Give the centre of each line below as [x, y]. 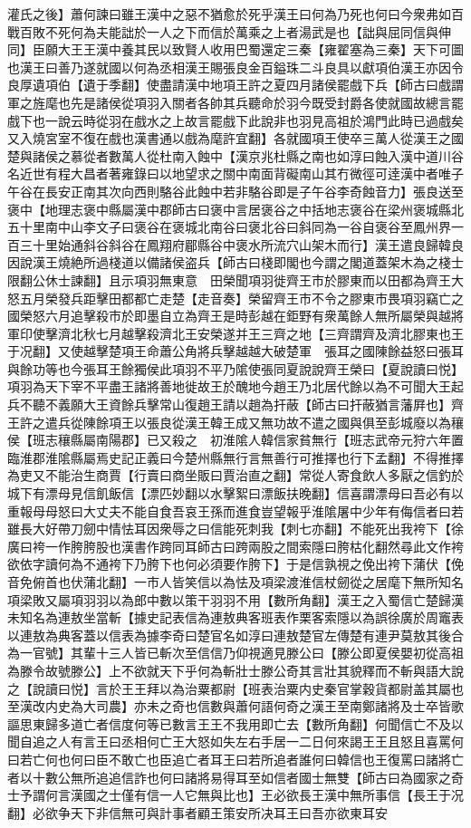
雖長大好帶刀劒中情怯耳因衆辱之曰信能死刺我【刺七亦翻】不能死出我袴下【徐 [235, 529]
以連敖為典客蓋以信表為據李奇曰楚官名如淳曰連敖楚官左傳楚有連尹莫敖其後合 [235, 635]
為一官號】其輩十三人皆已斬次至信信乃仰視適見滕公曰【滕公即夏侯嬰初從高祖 [235, 653]
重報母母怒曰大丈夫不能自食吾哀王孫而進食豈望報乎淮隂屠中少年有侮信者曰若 [235, 510]
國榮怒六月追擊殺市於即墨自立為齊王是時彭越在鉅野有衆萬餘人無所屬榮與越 [229, 316]
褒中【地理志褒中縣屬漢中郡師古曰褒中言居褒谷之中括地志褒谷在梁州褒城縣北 [235, 209]
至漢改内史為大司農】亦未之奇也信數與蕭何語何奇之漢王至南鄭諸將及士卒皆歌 [235, 706]
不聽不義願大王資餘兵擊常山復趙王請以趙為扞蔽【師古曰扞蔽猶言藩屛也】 [235, 404]
